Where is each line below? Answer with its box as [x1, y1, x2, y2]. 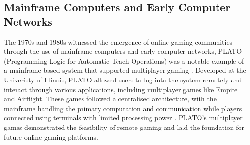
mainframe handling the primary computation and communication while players [4, 103, 242, 113]
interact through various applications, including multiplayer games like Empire [4, 84, 238, 94]
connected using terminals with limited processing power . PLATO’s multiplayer [4, 113, 243, 123]
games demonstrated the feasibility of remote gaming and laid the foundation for [4, 122, 245, 132]
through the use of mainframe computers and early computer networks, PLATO [4, 46, 242, 56]
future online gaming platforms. [4, 131, 98, 142]
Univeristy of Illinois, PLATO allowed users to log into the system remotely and [4, 74, 242, 84]
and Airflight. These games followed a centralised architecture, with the [4, 94, 217, 104]
